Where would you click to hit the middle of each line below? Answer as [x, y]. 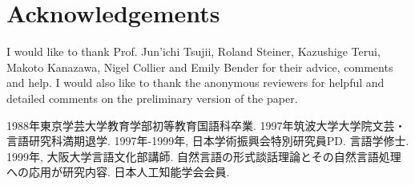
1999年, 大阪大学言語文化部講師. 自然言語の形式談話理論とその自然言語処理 [204, 156]
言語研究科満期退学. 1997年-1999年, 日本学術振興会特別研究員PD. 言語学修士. [208, 141]
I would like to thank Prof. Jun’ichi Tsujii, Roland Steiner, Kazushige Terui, [193, 51]
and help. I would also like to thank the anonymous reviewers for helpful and [195, 83]
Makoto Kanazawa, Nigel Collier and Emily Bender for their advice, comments [200, 67]
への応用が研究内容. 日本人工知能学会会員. [118, 172]
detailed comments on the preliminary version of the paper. [152, 98]
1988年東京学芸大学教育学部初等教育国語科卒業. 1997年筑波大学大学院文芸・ [206, 125]
